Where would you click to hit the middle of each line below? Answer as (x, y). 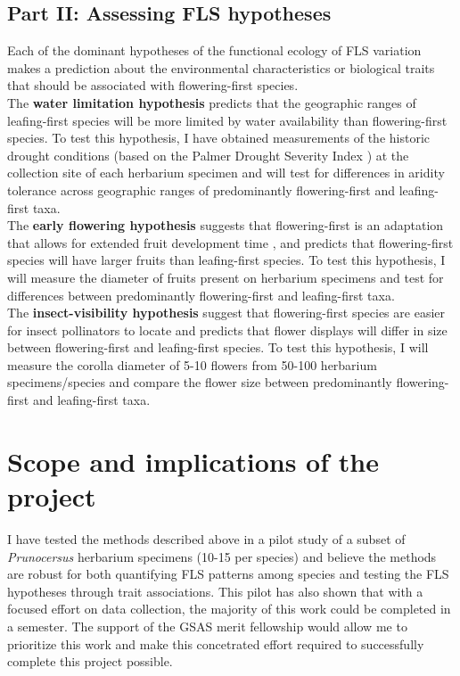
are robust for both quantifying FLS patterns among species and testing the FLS (228, 574)
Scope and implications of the (193, 461)
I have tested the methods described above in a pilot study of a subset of (206, 538)
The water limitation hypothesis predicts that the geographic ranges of (212, 102)
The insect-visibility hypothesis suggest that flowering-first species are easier (226, 313)
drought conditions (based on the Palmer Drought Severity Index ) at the (208, 155)
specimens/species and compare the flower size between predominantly (200, 382)
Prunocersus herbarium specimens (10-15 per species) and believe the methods (222, 556)
